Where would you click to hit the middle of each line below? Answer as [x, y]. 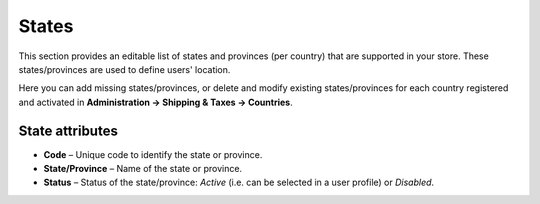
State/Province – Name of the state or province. [143, 169]
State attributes [68, 130]
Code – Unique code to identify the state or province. [153, 154]
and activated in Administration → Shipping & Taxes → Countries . [156, 102]
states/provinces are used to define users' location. [124, 69]
